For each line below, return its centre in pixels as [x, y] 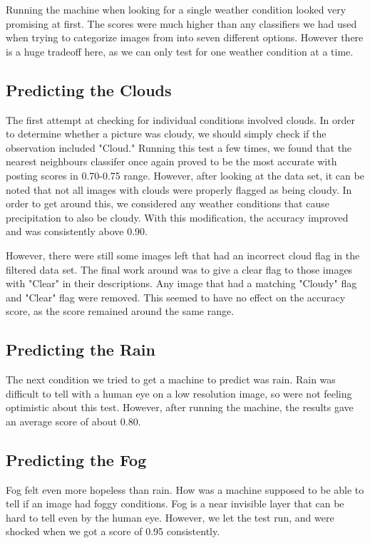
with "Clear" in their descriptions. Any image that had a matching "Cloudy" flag [181, 283]
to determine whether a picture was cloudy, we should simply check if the [166, 134]
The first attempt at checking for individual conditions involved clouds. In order [181, 119]
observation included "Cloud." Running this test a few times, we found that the [179, 147]
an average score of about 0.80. [73, 421]
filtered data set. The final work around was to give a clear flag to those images [179, 269]
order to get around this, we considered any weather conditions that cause [168, 203]
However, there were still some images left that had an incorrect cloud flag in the [183, 255]
